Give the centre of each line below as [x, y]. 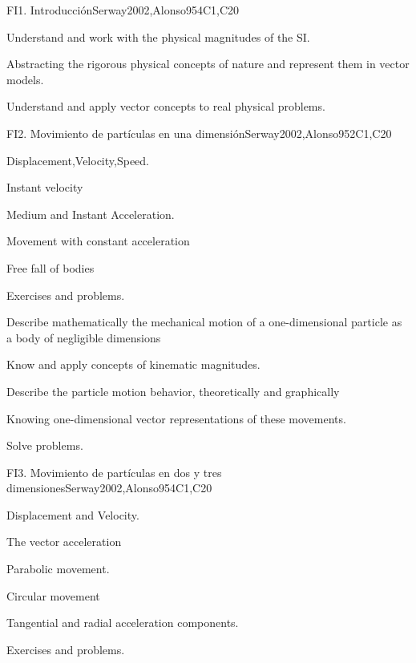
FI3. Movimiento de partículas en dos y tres [114, 472]
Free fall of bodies [50, 267]
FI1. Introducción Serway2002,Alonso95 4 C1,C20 [123, 10]
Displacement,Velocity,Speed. [78, 160]
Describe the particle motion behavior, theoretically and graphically [173, 391]
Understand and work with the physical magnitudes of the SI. [158, 36]
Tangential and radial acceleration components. [123, 623]
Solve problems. [45, 445]
